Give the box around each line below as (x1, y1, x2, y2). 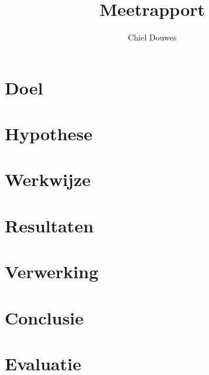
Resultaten (5, 213, 94, 237)
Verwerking (5, 259, 98, 283)
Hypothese (5, 121, 92, 146)
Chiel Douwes (128, 31, 177, 43)
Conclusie (5, 305, 84, 329)
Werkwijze (5, 167, 91, 191)
